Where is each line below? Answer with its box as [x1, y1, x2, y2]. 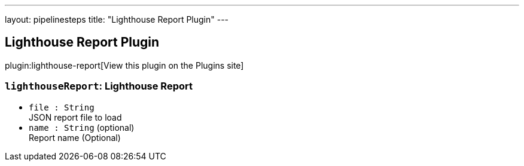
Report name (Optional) [29, 132, 121, 143]
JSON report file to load [29, 112, 122, 122]
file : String [29, 102, 95, 112]
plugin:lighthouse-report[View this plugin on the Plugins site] [5, 60, 244, 70]
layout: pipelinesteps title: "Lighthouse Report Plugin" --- [5, 14, 229, 24]
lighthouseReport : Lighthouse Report [5, 80, 193, 93]
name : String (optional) [29, 122, 135, 133]
